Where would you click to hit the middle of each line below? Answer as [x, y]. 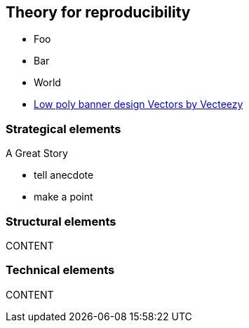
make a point [63, 197]
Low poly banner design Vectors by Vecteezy [139, 104]
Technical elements [60, 270]
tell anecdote [64, 175]
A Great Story [37, 153]
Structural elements [61, 221]
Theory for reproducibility [98, 12]
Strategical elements [63, 129]
